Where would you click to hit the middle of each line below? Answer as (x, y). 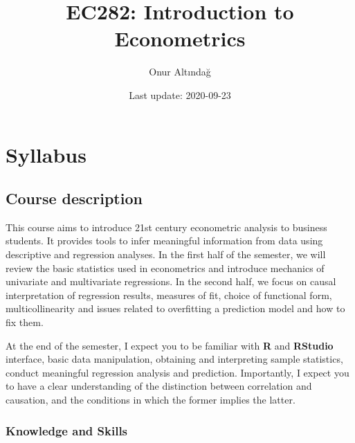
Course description (74, 198)
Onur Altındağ (180, 72)
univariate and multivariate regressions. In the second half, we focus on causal (171, 281)
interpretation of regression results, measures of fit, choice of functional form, (169, 295)
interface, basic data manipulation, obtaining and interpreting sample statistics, (174, 359)
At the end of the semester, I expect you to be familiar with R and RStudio (170, 345)
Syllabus (46, 154)
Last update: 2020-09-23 (180, 94)
